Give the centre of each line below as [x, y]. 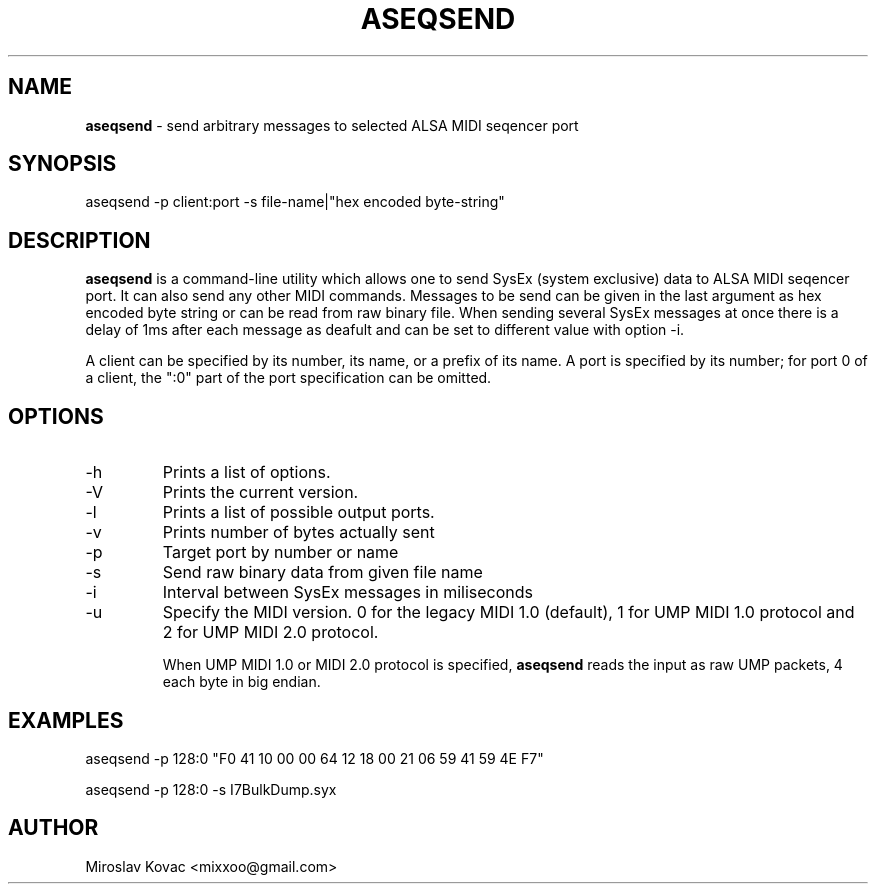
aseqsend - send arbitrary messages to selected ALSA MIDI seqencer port [332, 125]
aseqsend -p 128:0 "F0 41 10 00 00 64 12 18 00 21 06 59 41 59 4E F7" [314, 758]
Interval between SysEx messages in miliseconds [348, 592]
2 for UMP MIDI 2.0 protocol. [270, 632]
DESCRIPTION [79, 240]
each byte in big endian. [241, 682]
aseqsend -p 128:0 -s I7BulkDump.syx [211, 789]
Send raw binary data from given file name [322, 572]
